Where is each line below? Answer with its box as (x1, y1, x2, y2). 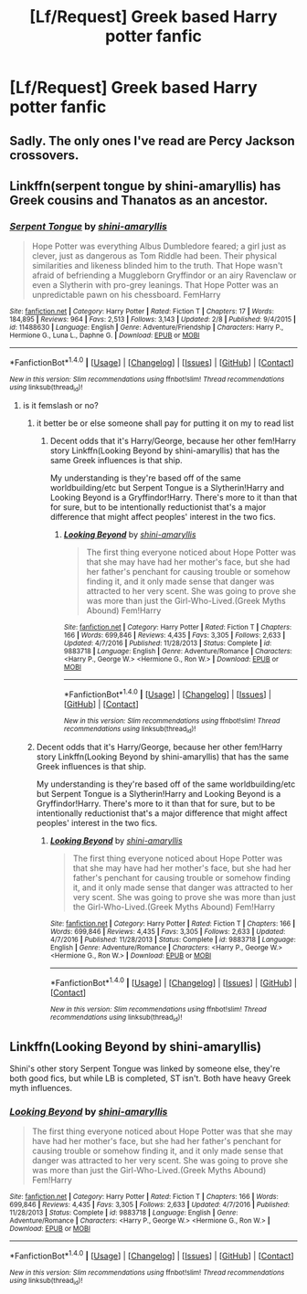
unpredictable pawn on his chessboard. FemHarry (31, 290, 221, 301)
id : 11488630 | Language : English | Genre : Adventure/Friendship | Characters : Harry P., (9, 323, 284, 333)
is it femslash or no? (22, 400, 99, 411)
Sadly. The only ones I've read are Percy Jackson (9, 133, 295, 148)
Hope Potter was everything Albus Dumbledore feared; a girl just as (31, 240, 287, 252)
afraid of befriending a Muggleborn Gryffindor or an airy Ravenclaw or (31, 270, 297, 281)
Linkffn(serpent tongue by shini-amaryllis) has (9, 178, 281, 194)
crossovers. (9, 147, 79, 163)
